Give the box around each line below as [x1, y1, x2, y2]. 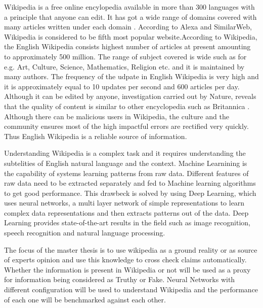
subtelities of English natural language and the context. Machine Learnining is [4, 157, 247, 168]
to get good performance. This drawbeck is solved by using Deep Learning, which [4, 187, 256, 198]
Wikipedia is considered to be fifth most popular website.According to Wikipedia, [4, 31, 257, 42]
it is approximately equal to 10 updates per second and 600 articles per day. [4, 81, 240, 91]
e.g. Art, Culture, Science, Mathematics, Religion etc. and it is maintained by [4, 61, 245, 72]
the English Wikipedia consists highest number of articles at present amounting [4, 41, 251, 52]
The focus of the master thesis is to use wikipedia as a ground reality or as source [4, 244, 257, 255]
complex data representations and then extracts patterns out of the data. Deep [4, 207, 249, 218]
